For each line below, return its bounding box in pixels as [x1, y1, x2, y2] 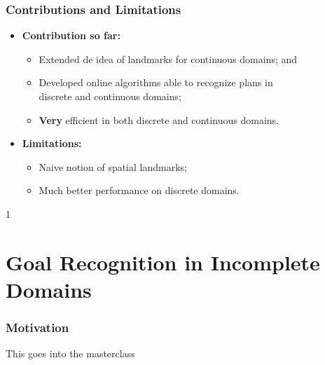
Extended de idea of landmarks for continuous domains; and [39, 51, 298, 66]
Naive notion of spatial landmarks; [39, 159, 187, 174]
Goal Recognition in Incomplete [6, 247, 320, 276]
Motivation [6, 319, 69, 336]
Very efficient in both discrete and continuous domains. [39, 112, 279, 127]
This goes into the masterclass [6, 346, 135, 361]
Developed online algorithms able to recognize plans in [39, 75, 273, 90]
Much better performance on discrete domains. [39, 183, 240, 198]
